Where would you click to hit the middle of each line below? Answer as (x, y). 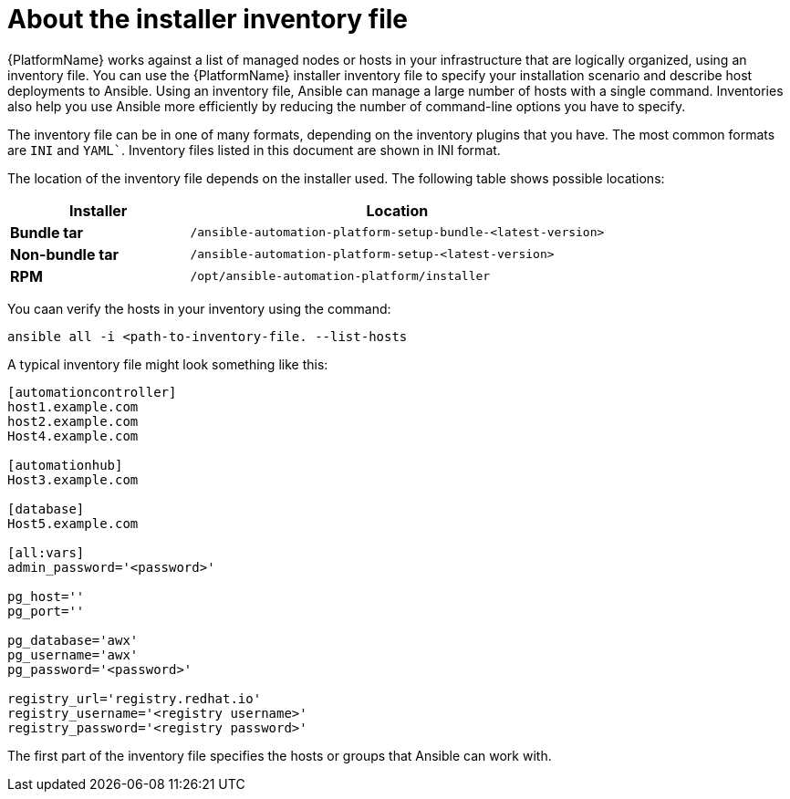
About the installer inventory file (208, 19)
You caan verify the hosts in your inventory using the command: (199, 308)
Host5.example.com (73, 523)
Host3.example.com (73, 479)
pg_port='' (46, 611)
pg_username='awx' (73, 654)
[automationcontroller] (92, 392)
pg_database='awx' (73, 640)
